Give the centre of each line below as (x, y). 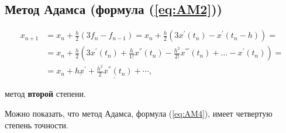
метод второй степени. (45, 94)
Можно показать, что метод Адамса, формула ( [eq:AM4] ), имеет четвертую (139, 113)
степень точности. (37, 125)
